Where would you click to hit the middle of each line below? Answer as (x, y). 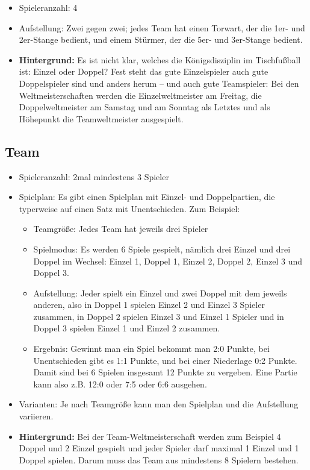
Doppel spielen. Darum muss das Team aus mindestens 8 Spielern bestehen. (159, 459)
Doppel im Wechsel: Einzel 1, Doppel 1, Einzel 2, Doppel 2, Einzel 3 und (168, 261)
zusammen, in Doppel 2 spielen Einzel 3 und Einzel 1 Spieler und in (159, 316)
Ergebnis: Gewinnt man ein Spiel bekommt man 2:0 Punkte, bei (151, 349)
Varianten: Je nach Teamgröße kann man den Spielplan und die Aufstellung (159, 404)
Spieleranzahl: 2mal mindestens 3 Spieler (94, 176)
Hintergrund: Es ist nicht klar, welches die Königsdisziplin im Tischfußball (160, 59)
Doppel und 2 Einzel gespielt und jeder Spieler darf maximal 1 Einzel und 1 (159, 448)
